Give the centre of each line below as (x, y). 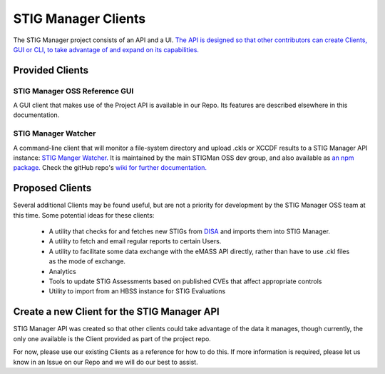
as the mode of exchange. (87, 261)
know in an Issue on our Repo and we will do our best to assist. (106, 362)
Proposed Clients (52, 188)
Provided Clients (51, 70)
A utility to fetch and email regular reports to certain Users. (135, 241)
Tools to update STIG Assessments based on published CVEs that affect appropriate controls (185, 281)
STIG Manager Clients (79, 19)
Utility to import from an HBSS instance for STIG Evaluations (137, 291)
